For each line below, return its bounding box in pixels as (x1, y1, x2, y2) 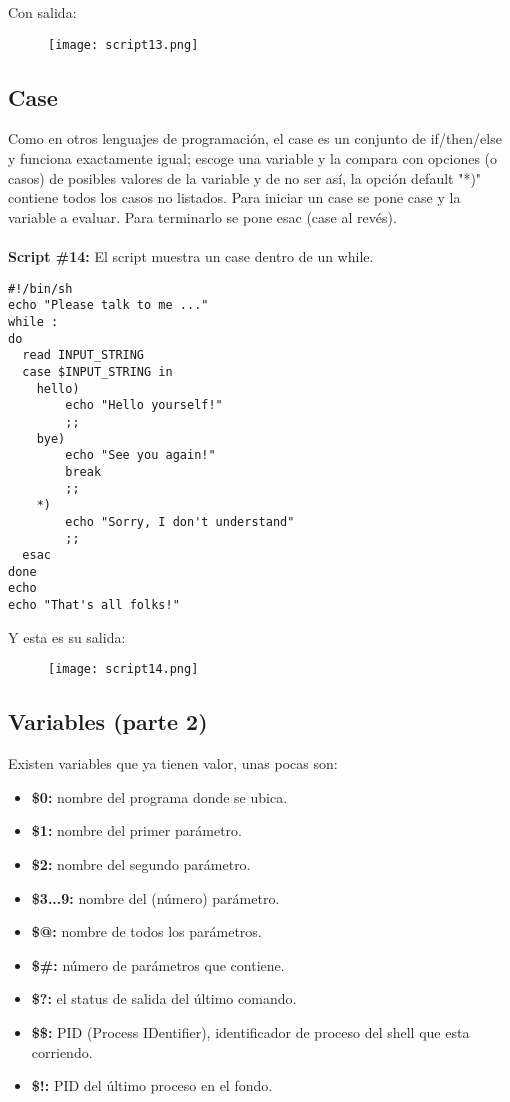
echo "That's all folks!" (8, 598, 180, 613)
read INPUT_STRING (22, 348, 145, 363)
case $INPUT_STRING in (22, 364, 173, 379)
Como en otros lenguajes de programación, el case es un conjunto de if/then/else (8, 128, 502, 149)
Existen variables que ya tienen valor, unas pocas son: (8, 753, 338, 774)
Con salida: (8, 2, 77, 22)
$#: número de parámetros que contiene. (31, 954, 285, 975)
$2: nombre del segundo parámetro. (31, 853, 251, 874)
